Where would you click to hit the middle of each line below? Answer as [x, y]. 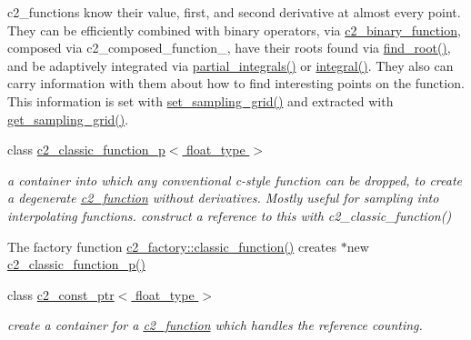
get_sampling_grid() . [68, 119]
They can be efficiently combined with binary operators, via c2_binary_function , [234, 30]
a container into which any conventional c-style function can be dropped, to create [235, 180]
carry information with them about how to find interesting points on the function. [236, 83]
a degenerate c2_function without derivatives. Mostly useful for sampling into [223, 198]
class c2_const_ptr [61, 294]
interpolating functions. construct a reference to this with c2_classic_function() [230, 215]
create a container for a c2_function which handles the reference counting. [215, 325]
